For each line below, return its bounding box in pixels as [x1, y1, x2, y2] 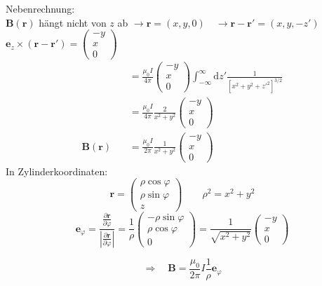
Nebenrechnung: [6, 1, 75, 15]
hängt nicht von [39, 15, 107, 29]
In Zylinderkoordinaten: [6, 163, 108, 178]
